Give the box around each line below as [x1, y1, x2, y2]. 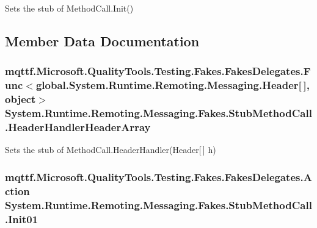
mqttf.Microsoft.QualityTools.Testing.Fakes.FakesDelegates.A [5, 169, 312, 184]
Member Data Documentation [5, 31, 200, 50]
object [5, 91, 36, 107]
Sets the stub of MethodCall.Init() [5, 2, 134, 14]
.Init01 [5, 211, 38, 226]
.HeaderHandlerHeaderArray [5, 119, 151, 134]
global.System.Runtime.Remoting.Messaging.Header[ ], [35, 77, 310, 93]
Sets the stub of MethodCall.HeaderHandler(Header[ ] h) [5, 143, 216, 156]
